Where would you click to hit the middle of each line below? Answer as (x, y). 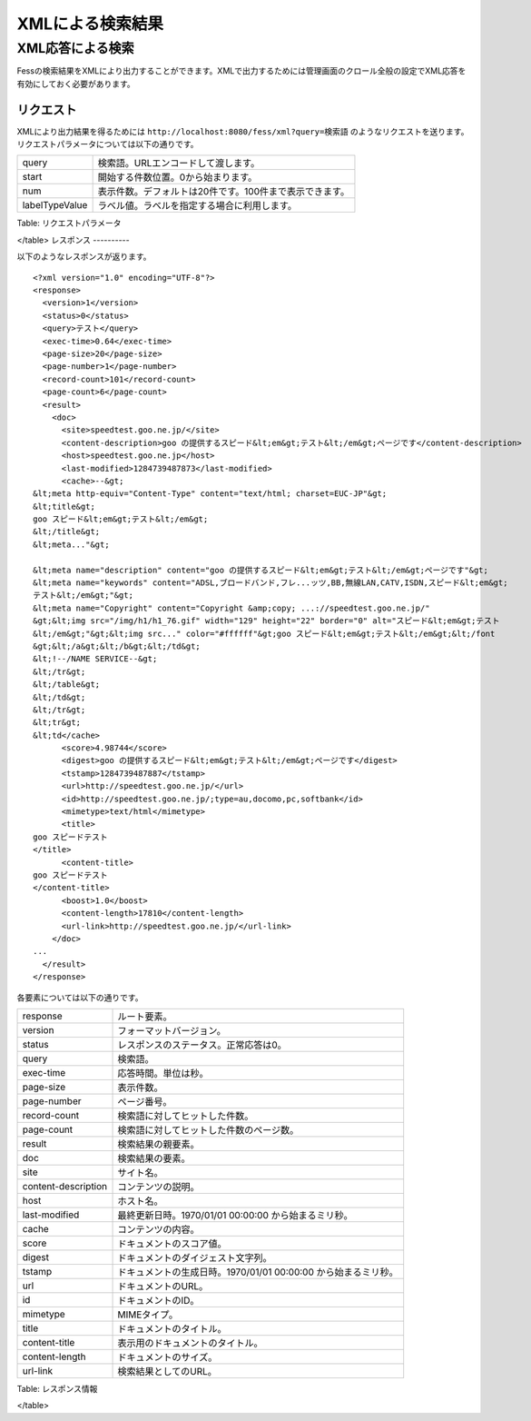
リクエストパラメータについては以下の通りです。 (108, 144)
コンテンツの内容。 (158, 1229)
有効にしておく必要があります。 (76, 84)
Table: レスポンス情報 (57, 1388)
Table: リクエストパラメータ (69, 224)
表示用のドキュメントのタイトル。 (190, 1343)
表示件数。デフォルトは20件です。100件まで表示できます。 (223, 192)
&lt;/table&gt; (67, 685)
